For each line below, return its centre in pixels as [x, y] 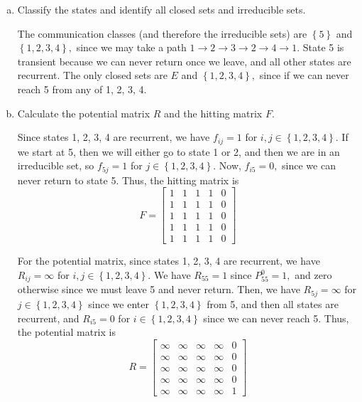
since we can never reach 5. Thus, [276, 318]
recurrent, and [48, 318]
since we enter [119, 303]
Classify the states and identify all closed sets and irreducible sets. [161, 9]
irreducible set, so [56, 165]
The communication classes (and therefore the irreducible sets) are [162, 33]
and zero [313, 275]
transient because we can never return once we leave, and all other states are [184, 61]
